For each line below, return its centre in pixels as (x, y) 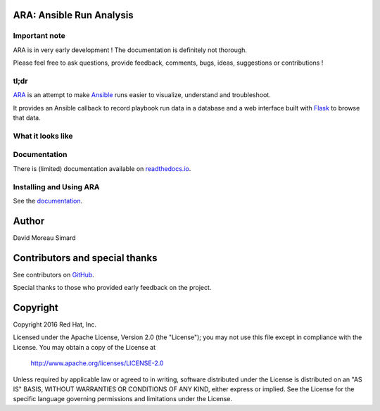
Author (29, 221)
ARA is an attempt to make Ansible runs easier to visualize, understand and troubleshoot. (142, 95)
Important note (39, 36)
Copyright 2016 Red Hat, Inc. (55, 324)
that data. (27, 118)
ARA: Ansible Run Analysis (73, 15)
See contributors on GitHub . (53, 274)
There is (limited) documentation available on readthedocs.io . (102, 168)
